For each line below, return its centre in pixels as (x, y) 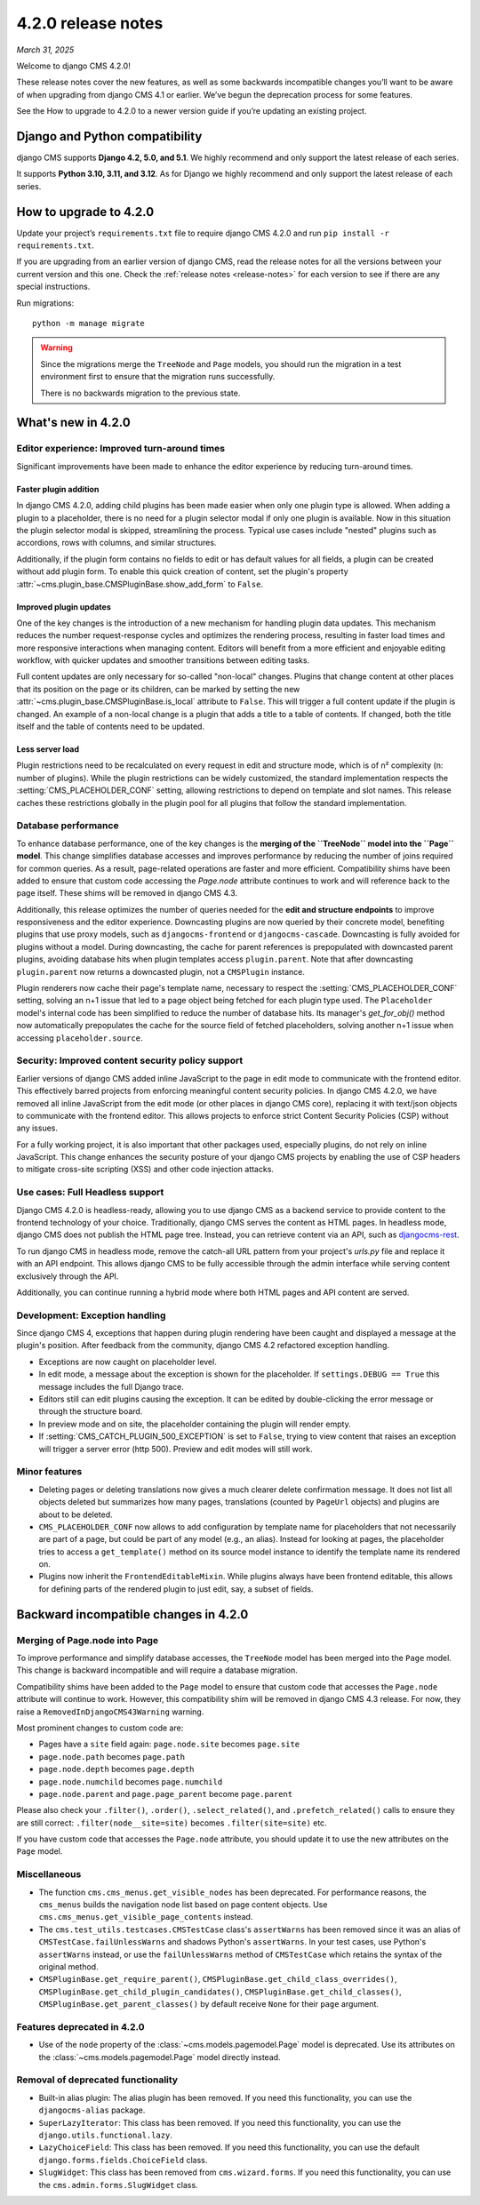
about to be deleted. (76, 1514)
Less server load (48, 749)
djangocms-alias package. (92, 2110)
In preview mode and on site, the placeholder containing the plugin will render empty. (195, 1424)
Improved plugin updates (64, 607)
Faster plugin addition (58, 489)
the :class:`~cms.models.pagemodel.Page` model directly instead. (160, 2057)
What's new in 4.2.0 (73, 423)
